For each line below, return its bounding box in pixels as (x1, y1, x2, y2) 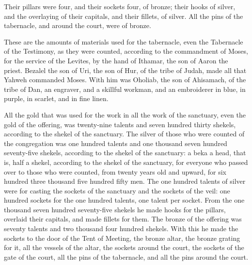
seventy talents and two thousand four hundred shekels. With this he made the (4, 223, 238, 234)
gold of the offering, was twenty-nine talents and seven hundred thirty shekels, (4, 119, 236, 129)
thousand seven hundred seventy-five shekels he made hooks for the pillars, (4, 204, 226, 214)
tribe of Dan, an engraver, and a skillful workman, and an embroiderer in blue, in (4, 84, 246, 94)
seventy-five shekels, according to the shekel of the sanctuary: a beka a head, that (4, 147, 246, 158)
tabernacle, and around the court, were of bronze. (4, 20, 151, 30)
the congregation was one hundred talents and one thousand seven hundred (4, 138, 227, 148)
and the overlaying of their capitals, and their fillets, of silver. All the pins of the (4, 11, 243, 21)
